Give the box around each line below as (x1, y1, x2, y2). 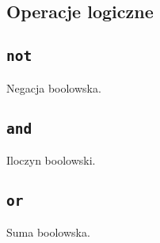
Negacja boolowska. (6, 79, 101, 96)
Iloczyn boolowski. (6, 151, 96, 168)
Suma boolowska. (6, 224, 90, 241)
